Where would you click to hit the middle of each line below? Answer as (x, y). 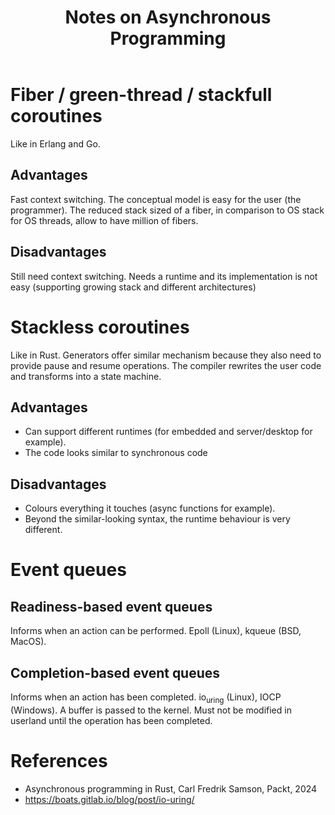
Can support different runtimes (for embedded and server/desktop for (168, 432)
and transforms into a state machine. (86, 376)
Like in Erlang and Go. (55, 143)
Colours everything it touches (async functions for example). (150, 508)
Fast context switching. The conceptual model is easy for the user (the (156, 199)
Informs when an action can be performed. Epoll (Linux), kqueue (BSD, (156, 631)
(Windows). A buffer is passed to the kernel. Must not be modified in (151, 710)
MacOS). (28, 642)
